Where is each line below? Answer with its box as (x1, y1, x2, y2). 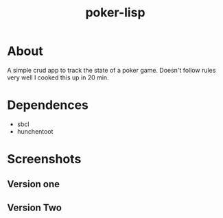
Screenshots (7, 152, 82, 167)
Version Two (7, 202, 62, 213)
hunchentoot (16, 127, 54, 135)
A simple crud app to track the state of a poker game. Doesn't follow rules (7, 66, 216, 74)
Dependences (7, 97, 89, 113)
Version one (7, 178, 60, 190)
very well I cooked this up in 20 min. (7, 73, 109, 82)
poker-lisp (85, 5, 145, 21)
